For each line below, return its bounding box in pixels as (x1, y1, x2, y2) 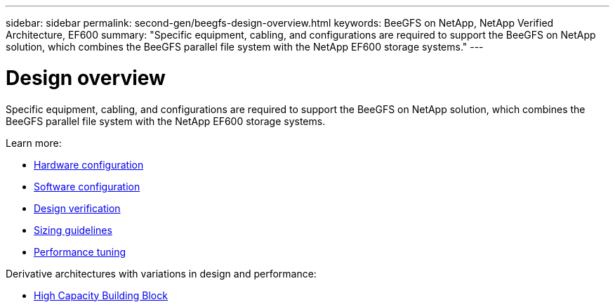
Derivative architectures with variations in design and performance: (6, 267, 317, 280)
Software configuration (34, 180, 140, 192)
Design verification (34, 202, 121, 214)
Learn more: (6, 136, 62, 149)
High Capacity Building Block (34, 289, 168, 301)
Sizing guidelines (34, 223, 112, 236)
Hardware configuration (34, 158, 144, 171)
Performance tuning (34, 245, 126, 258)
